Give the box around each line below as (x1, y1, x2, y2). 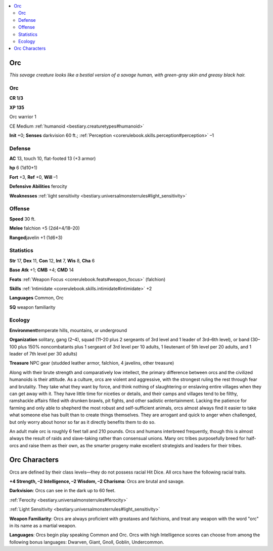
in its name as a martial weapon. (9, 522, 77, 529)
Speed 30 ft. (9, 216, 36, 222)
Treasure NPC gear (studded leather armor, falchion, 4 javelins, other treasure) (9, 360, 174, 366)
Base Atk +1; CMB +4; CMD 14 (9, 267, 74, 273)
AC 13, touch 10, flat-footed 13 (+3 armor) (9, 155, 96, 162)
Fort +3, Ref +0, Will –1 (9, 174, 58, 180)
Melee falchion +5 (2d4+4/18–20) (9, 225, 80, 231)
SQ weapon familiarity (9, 304, 56, 310)
